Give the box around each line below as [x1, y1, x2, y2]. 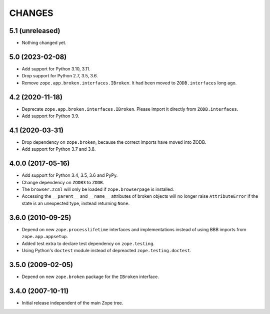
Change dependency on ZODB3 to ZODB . [21, 179, 104, 185]
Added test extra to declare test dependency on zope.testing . [21, 240, 154, 247]
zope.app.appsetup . [21, 234, 68, 240]
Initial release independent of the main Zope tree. [21, 300, 123, 306]
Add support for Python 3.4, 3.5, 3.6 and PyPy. [21, 172, 118, 178]
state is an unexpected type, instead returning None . [21, 200, 130, 206]
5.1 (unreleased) [9, 26, 60, 35]
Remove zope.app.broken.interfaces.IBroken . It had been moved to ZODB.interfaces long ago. [21, 80, 237, 86]
